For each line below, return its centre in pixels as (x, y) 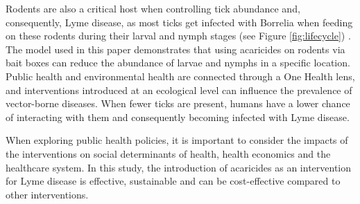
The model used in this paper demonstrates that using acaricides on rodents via (175, 49)
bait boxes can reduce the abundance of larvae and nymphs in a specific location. (178, 63)
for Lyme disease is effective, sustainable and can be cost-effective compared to (173, 181)
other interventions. (47, 194)
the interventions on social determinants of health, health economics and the (168, 153)
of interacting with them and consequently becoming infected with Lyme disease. (178, 117)
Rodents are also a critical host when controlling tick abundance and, (153, 8)
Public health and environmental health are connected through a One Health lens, (180, 76)
